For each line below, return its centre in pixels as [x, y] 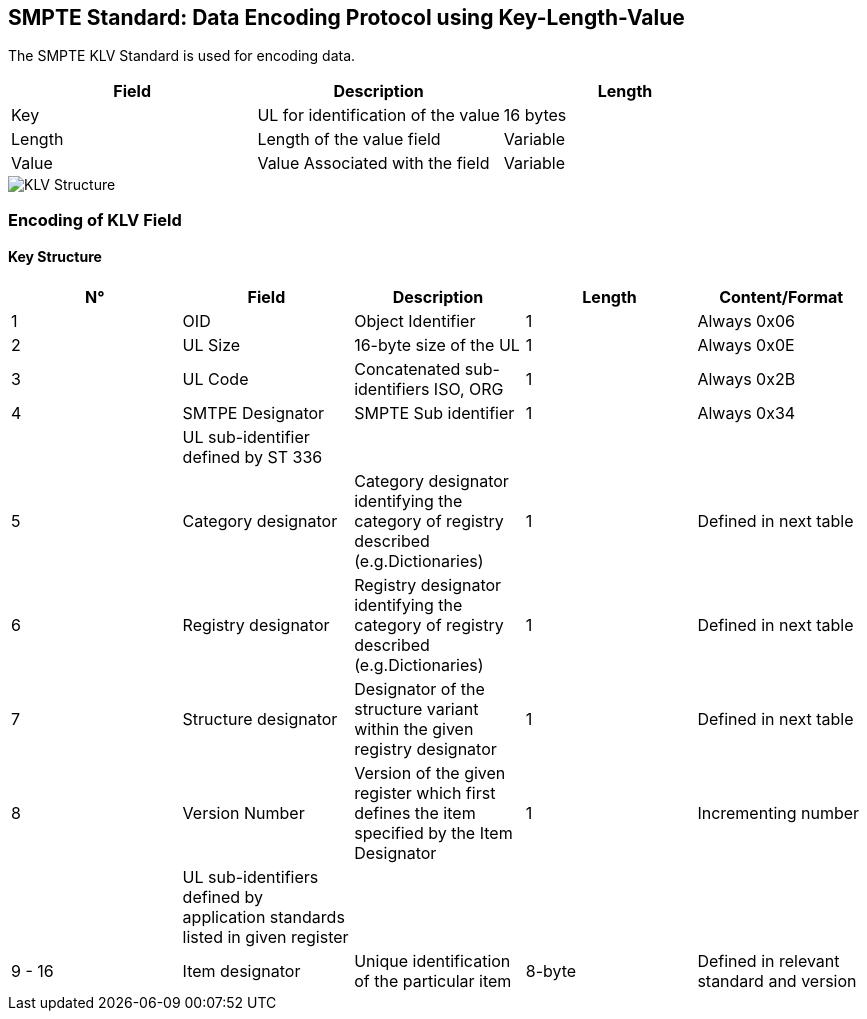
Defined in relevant [768, 961]
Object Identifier [415, 321]
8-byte [551, 971]
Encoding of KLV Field [95, 219]
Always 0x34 [746, 413]
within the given [414, 729]
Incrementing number [778, 813]
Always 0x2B [746, 379]
